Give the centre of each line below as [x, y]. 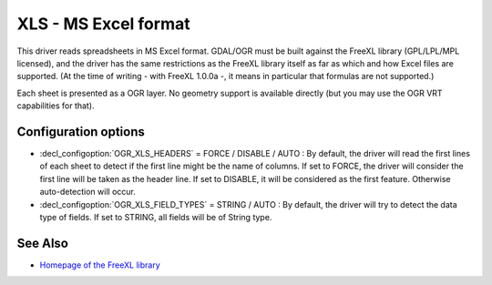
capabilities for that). [56, 106]
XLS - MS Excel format [103, 24]
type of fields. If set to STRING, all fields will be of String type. [156, 217]
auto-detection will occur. [87, 192]
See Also [42, 243]
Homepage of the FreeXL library [100, 265]
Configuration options [81, 132]
